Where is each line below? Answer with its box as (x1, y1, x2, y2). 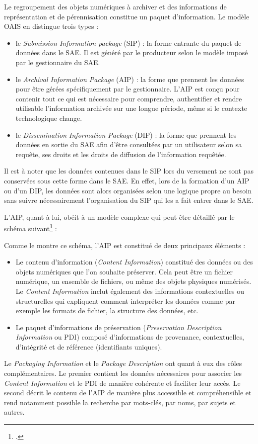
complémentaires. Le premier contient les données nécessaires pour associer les (4, 368, 242, 378)
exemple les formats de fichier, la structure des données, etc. (15, 305, 198, 316)
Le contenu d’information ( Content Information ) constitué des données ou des (15, 257, 253, 267)
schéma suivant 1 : (4, 222, 57, 233)
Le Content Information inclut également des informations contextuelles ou (15, 285, 245, 296)
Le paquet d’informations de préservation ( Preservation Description (15, 322, 222, 332)
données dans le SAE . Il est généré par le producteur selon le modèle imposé (15, 47, 248, 58)
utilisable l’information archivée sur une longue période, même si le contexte (15, 103, 248, 113)
